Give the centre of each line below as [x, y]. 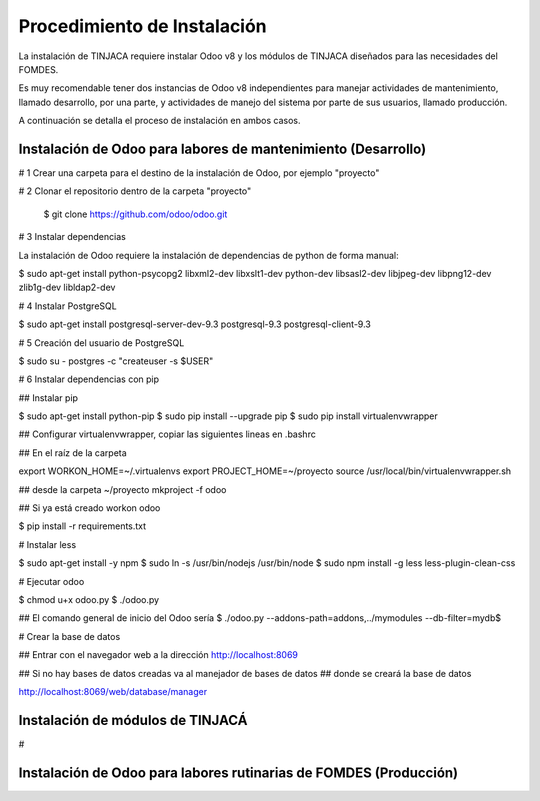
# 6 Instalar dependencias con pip [89, 379]
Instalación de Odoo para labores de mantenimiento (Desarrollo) [222, 148]
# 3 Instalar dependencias [72, 237]
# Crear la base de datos [69, 636]
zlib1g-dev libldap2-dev [67, 287]
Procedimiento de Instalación [142, 26]
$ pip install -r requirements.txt [82, 526]
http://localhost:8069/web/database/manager [113, 691]
